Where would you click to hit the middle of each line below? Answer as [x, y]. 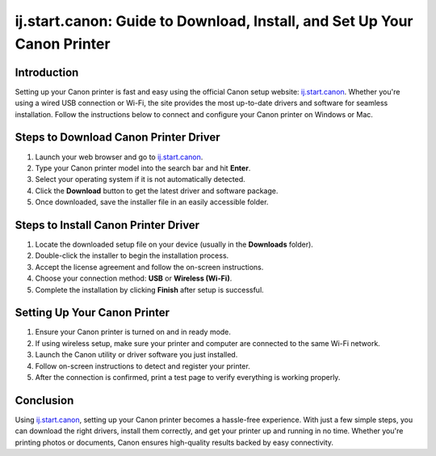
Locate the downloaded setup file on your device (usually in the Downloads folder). [174, 245]
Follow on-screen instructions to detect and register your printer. [143, 366]
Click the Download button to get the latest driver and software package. [157, 191]
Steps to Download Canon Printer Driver [117, 137]
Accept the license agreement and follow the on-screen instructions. [149, 267]
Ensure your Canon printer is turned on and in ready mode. [133, 332]
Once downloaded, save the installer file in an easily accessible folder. [152, 202]
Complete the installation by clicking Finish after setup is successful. [149, 289]
